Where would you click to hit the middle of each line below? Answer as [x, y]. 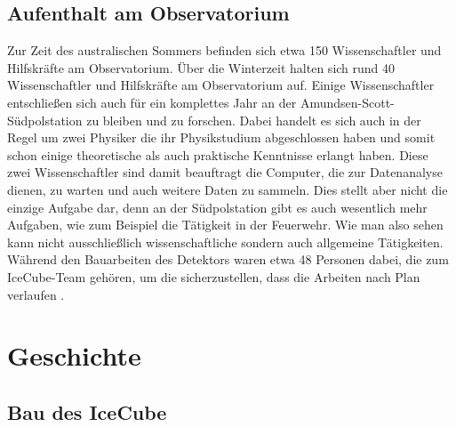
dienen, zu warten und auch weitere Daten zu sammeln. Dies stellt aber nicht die [228, 189]
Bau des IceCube [87, 411]
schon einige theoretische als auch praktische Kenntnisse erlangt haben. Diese [218, 154]
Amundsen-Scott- [347, 102]
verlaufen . [36, 294]
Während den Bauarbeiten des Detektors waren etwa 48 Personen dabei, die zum [228, 259]
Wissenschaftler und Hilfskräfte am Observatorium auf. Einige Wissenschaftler [221, 85]
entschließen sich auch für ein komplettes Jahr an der [152, 102]
